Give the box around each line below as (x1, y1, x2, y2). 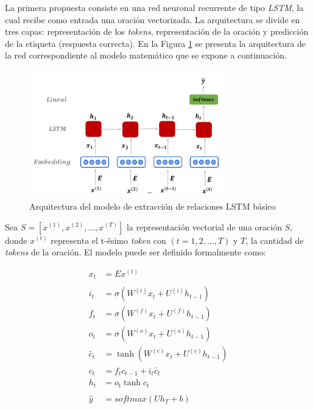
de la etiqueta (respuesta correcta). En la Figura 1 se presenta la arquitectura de (5, 37, 306, 49)
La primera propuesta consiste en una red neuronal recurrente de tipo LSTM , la (5, 1, 304, 13)
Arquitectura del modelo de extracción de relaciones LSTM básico (29, 199, 276, 212)
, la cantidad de (245, 233, 304, 246)
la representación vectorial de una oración (126, 220, 282, 233)
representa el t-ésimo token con (51, 233, 166, 246)
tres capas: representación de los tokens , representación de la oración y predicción (5, 25, 309, 38)
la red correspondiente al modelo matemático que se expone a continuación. (5, 49, 287, 62)
